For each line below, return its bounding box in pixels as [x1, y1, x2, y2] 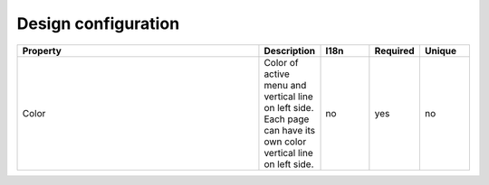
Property [22, 44, 62, 57]
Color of [264, 56, 299, 69]
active [264, 68, 290, 80]
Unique [424, 44, 457, 57]
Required [374, 44, 416, 57]
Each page [264, 113, 310, 125]
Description [264, 44, 316, 57]
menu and [264, 79, 307, 91]
